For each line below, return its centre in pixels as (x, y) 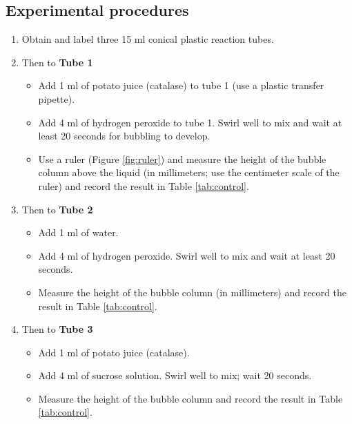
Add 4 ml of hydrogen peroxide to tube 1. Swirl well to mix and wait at (190, 122)
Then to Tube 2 (57, 209)
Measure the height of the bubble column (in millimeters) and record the (192, 292)
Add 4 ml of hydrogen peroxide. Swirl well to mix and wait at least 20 (187, 255)
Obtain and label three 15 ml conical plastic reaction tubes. (148, 39)
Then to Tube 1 (57, 62)
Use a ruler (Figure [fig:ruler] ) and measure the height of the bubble (182, 158)
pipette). (57, 98)
